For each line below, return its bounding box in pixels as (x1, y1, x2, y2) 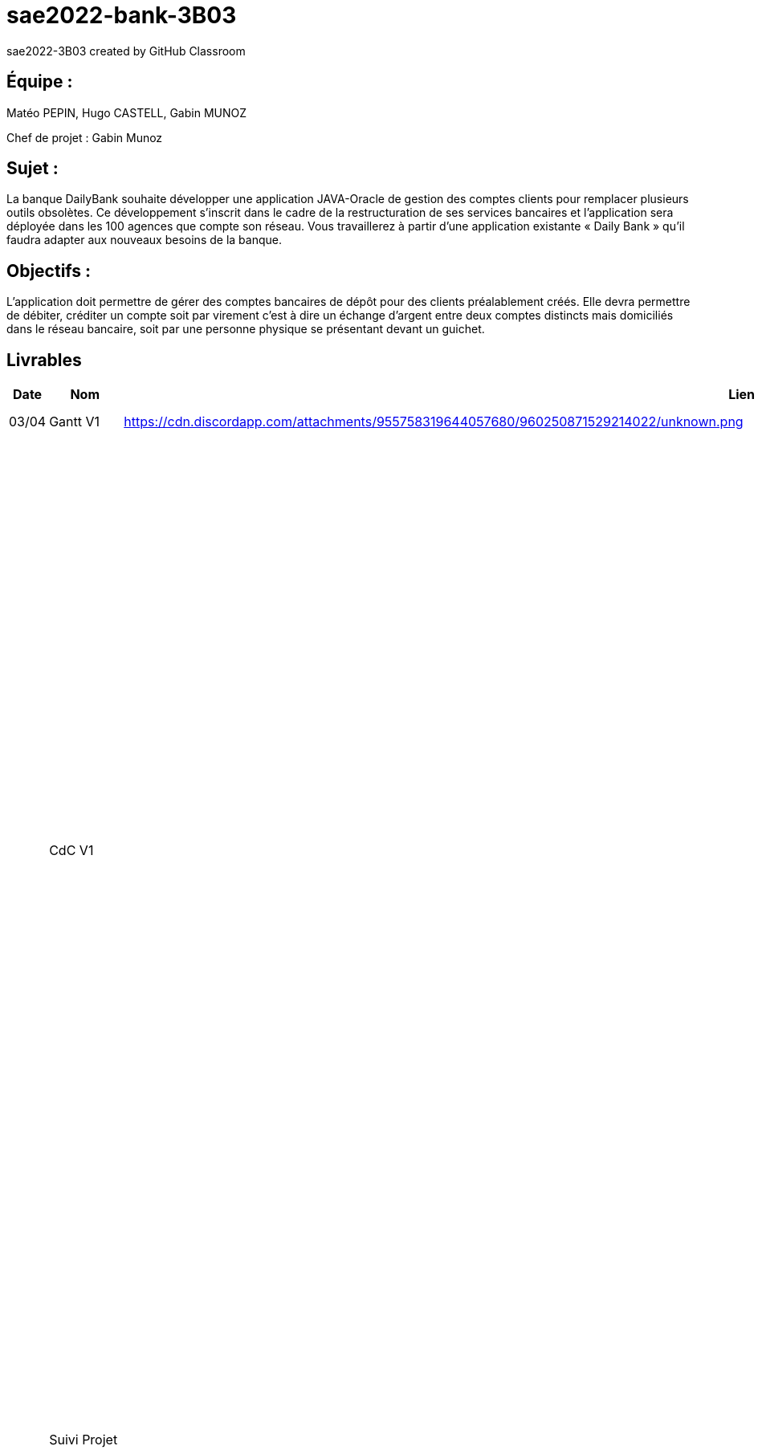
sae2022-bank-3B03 (6, 2, 237, 29)
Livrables (6, 349, 82, 370)
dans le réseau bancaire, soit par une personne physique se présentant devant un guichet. (6, 322, 485, 336)
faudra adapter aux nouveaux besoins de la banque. (6, 233, 282, 247)
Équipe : (6, 71, 73, 92)
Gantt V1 (49, 413, 100, 430)
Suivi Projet (49, 1432, 118, 1448)
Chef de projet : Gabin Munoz (6, 130, 163, 145)
